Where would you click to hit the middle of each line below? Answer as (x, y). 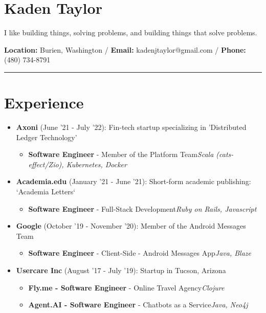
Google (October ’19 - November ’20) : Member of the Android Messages (131, 226)
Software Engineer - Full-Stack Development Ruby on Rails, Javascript (142, 208)
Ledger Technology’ (47, 137)
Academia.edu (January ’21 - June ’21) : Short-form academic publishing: (134, 181)
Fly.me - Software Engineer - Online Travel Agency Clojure (126, 287)
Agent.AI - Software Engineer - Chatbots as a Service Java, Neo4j (138, 305)
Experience (44, 103)
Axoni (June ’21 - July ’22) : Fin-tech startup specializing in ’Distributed (131, 127)
